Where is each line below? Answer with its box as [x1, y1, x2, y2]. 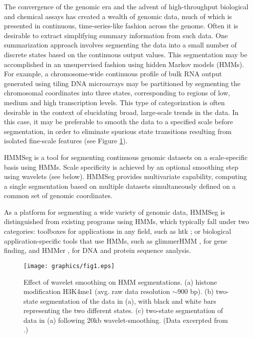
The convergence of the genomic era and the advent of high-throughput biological [4, 1, 249, 11]
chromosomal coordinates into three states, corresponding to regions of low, [4, 88, 230, 98]
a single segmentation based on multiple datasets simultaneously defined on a [4, 180, 236, 191]
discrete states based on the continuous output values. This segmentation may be [4, 49, 248, 59]
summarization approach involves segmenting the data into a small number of [4, 40, 237, 50]
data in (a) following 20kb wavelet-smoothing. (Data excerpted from [23, 315, 228, 325]
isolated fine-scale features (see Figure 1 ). [4, 135, 128, 146]
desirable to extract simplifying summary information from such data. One [4, 30, 228, 40]
